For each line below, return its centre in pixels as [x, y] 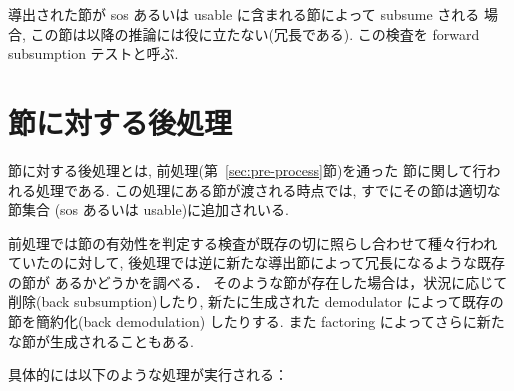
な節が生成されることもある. [101, 340]
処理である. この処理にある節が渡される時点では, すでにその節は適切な [268, 189]
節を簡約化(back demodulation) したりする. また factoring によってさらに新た [256, 321]
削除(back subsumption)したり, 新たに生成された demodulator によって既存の [256, 301]
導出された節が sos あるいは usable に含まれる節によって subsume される [244, 14]
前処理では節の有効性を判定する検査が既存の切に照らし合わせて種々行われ [253, 242]
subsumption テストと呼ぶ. [93, 53]
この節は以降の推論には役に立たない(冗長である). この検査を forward [255, 33]
